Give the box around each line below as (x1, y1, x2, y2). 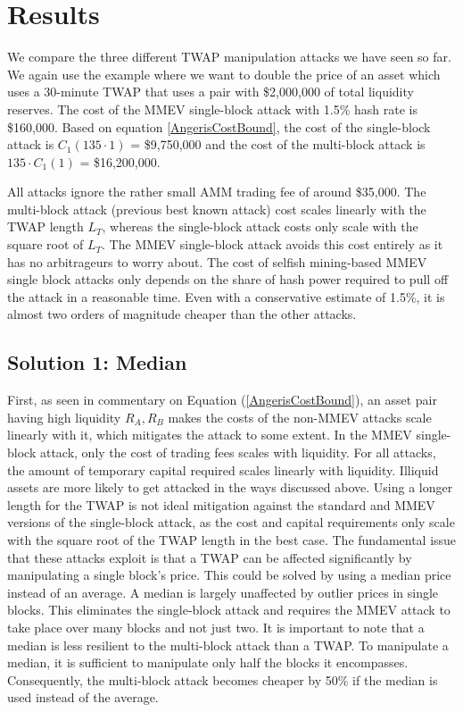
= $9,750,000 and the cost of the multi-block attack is (130, 135, 426, 154)
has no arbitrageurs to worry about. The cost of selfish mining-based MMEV (7, 252, 427, 271)
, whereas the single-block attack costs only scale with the (102, 217, 418, 236)
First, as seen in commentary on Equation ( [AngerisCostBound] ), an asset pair (7, 390, 437, 409)
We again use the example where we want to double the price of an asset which (7, 64, 441, 83)
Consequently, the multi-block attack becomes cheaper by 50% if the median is (7, 670, 438, 689)
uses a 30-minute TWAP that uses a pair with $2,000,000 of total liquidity (7, 82, 414, 101)
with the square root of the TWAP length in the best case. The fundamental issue (7, 530, 457, 549)
